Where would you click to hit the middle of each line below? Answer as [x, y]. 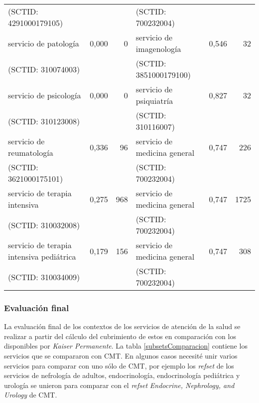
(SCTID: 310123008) [44, 121]
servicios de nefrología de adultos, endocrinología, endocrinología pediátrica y [122, 375]
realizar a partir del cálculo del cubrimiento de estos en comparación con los [120, 336]
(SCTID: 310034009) [44, 277]
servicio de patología [44, 43]
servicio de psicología [45, 95]
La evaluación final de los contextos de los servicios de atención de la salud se [122, 326]
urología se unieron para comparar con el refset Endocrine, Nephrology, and [119, 385]
